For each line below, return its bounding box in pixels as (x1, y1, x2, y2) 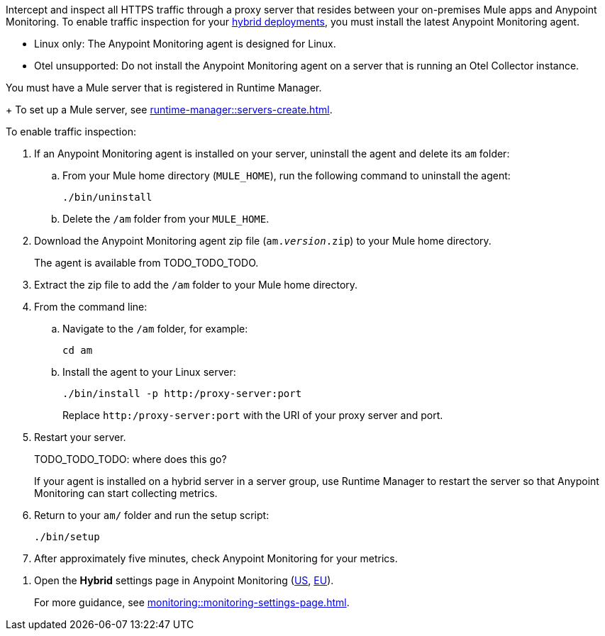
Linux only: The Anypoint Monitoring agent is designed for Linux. (34, 38, 336, 50)
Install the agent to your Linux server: (62, 366, 236, 378)
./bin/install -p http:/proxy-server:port (62, 388, 302, 399)
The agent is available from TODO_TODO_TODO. (34, 257, 259, 269)
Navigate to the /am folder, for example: (62, 323, 248, 335)
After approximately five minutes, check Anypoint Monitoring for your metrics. (34, 552, 398, 564)
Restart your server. (34, 431, 126, 443)
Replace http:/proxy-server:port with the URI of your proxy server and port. (62, 409, 443, 421)
